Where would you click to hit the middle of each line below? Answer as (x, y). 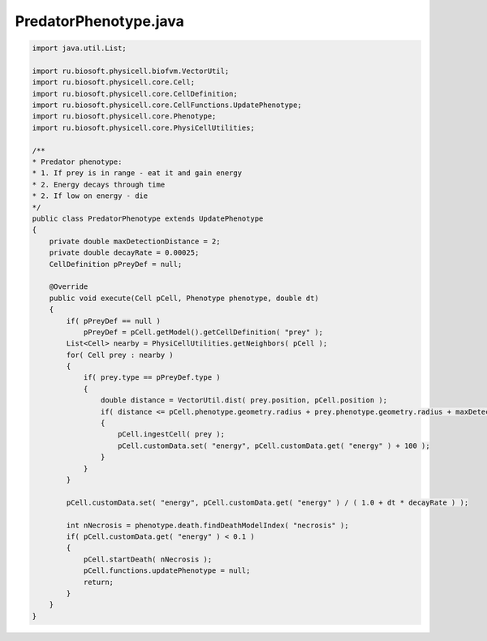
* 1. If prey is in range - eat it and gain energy (137, 173)
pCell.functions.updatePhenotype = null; (167, 571)
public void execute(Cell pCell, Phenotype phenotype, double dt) (184, 298)
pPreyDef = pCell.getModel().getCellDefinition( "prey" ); (203, 332)
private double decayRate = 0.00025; (124, 253)
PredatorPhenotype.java (99, 21)
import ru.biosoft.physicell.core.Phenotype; (124, 116)
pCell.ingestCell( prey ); (171, 435)
